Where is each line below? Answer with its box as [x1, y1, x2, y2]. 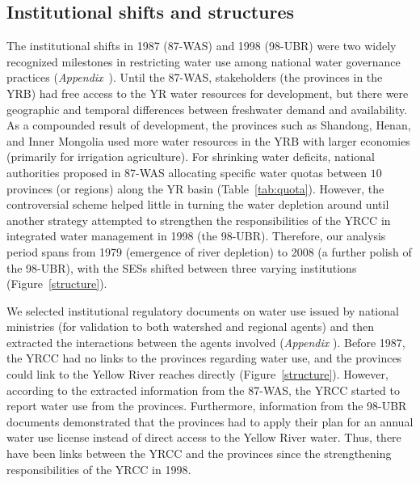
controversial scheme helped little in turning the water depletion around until [6, 196, 389, 213]
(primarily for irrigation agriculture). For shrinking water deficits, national [6, 148, 375, 165]
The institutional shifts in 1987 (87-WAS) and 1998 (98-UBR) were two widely [6, 37, 397, 54]
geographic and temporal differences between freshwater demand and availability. [6, 100, 408, 117]
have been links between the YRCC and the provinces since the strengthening [6, 445, 392, 462]
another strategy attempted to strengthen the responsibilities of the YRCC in [6, 211, 391, 228]
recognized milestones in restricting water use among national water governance [6, 53, 401, 70]
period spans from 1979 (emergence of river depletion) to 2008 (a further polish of [6, 243, 412, 260]
